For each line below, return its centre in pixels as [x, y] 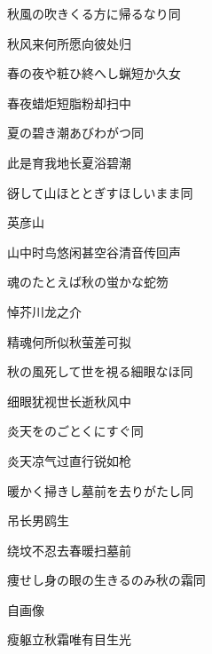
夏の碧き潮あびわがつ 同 [75, 133]
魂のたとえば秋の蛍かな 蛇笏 [88, 282]
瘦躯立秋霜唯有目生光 [69, 639]
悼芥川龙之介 [44, 311]
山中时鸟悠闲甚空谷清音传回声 [94, 252]
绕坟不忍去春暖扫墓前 [69, 550]
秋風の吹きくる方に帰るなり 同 [94, 13]
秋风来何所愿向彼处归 [69, 43]
